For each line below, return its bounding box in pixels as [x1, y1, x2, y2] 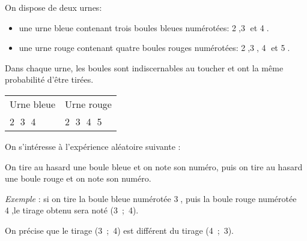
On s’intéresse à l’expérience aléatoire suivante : [5, 140, 181, 152]
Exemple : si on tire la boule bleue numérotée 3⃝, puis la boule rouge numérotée [5, 192, 297, 204]
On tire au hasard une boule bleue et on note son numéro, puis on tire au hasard [5, 160, 303, 173]
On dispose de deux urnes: [5, 1, 102, 13]
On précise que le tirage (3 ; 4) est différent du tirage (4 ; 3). [5, 224, 234, 236]
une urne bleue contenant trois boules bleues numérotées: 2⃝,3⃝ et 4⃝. [19, 21, 269, 34]
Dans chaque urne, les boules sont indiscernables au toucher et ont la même [5, 61, 284, 74]
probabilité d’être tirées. [5, 73, 94, 86]
